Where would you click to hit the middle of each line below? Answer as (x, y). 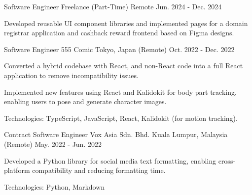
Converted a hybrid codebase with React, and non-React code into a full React (124, 66)
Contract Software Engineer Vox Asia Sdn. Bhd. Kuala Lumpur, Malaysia (116, 134)
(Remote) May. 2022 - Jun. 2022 (53, 144)
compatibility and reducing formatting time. (99, 170)
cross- (227, 160)
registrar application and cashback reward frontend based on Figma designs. (119, 33)
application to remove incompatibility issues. (71, 75)
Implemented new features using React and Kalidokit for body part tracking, (120, 92)
